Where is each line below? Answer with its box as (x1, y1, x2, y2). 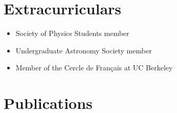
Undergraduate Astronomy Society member (15, 45, 152, 55)
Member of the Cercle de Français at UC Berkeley (15, 62, 173, 73)
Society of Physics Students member (15, 28, 129, 39)
